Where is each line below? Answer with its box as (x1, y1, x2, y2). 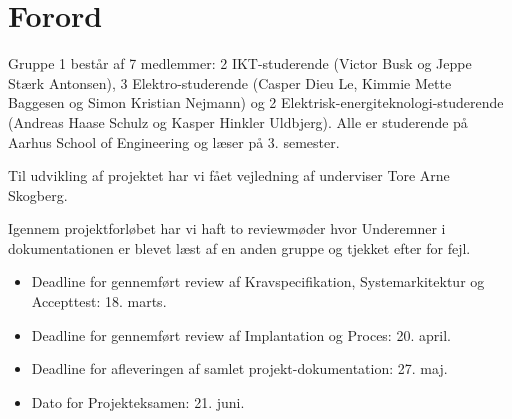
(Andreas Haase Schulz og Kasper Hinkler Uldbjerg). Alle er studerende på (8, 111, 468, 132)
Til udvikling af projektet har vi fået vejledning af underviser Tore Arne (8, 165, 450, 186)
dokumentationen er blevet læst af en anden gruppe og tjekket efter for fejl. (8, 237, 471, 258)
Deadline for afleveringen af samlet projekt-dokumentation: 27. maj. (31, 358, 448, 379)
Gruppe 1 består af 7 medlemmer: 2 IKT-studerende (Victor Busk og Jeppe (8, 53, 472, 74)
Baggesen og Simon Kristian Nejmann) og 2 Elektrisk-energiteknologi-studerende (8, 92, 504, 113)
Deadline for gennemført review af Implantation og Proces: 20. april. (31, 324, 451, 345)
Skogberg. (8, 184, 68, 205)
